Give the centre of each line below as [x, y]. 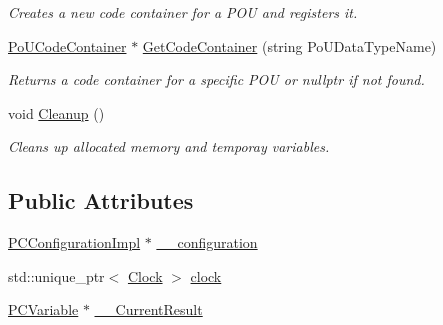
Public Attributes [101, 200]
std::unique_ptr [56, 275]
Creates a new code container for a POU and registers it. [183, 12]
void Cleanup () [56, 112]
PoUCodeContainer [67, 45]
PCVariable [43, 309]
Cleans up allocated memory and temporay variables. [169, 146]
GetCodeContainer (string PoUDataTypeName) [289, 45]
